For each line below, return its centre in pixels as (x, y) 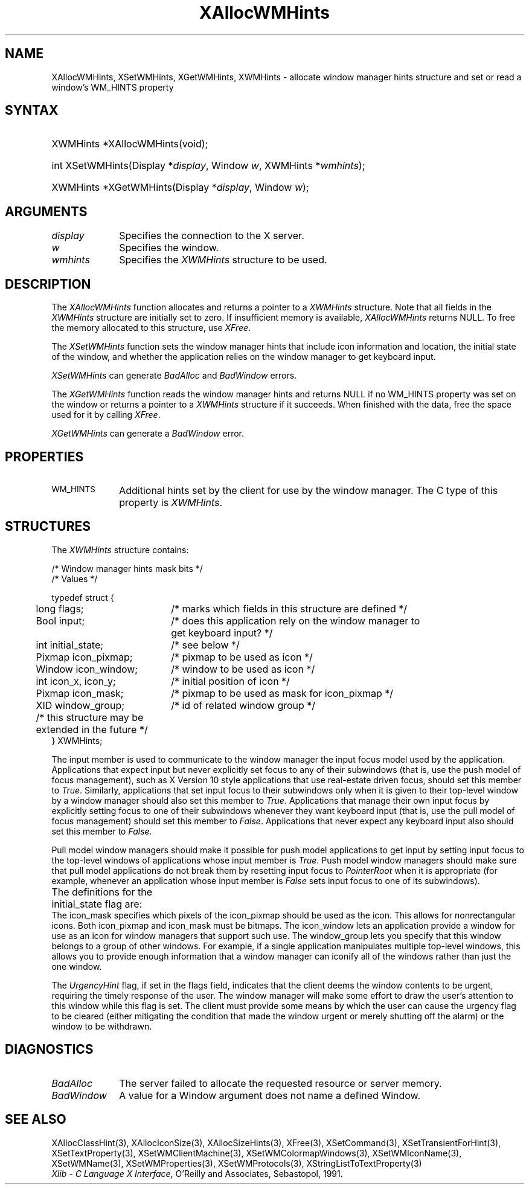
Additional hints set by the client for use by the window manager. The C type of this (309, 490)
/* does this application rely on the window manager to (296, 620)
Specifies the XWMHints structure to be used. (223, 260)
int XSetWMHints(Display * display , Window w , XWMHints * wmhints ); (208, 166)
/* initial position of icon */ (230, 681)
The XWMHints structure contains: (120, 550)
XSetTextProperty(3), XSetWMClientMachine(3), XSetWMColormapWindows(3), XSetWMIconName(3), (257, 1153)
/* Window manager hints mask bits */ (127, 568)
